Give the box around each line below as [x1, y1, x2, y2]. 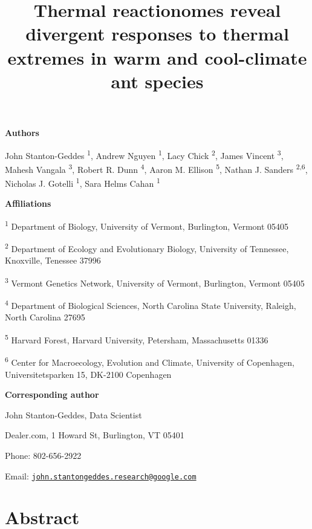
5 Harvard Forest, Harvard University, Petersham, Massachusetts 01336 [5, 332, 268, 346]
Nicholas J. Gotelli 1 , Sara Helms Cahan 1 [5, 175, 160, 189]
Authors [5, 126, 39, 138]
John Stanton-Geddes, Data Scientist [5, 408, 142, 421]
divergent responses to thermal [25, 21, 289, 46]
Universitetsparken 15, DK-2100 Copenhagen [5, 368, 172, 380]
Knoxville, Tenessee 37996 [5, 254, 101, 267]
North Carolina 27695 [5, 311, 85, 323]
